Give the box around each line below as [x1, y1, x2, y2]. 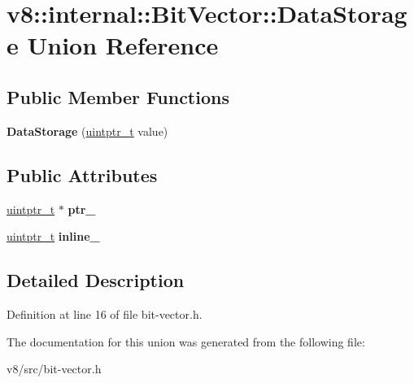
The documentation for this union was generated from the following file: [7, 333, 365, 350]
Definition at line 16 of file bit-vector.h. [7, 305, 203, 322]
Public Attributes [7, 162, 158, 187]
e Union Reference [7, 28, 219, 62]
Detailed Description [7, 268, 185, 293]
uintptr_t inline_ [7, 228, 100, 245]
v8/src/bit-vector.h [7, 360, 102, 377]
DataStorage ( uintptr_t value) [7, 122, 168, 139]
